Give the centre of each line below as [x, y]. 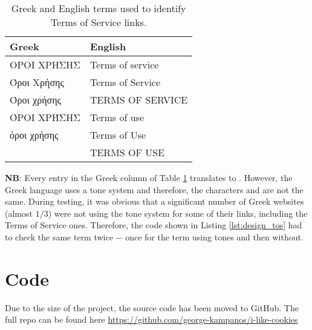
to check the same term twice [59, 236]
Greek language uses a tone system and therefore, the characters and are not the [154, 189]
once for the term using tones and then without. [214, 236]
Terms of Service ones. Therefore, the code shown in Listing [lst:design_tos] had [154, 225]
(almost [19, 213]
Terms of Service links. [99, 22]
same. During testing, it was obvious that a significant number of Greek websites [154, 201]
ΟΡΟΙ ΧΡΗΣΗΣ [45, 64]
